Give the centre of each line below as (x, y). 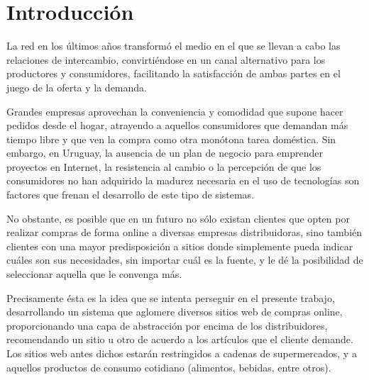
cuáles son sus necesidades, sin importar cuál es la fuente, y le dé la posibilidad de (185, 260)
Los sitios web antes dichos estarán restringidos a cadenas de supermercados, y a (182, 353)
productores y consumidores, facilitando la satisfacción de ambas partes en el (174, 73)
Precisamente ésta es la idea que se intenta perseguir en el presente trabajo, (171, 297)
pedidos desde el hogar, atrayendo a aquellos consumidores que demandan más (177, 125)
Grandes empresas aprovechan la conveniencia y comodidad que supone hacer (175, 111)
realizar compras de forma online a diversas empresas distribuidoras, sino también (184, 232)
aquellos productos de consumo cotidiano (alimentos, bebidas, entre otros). (169, 367)
